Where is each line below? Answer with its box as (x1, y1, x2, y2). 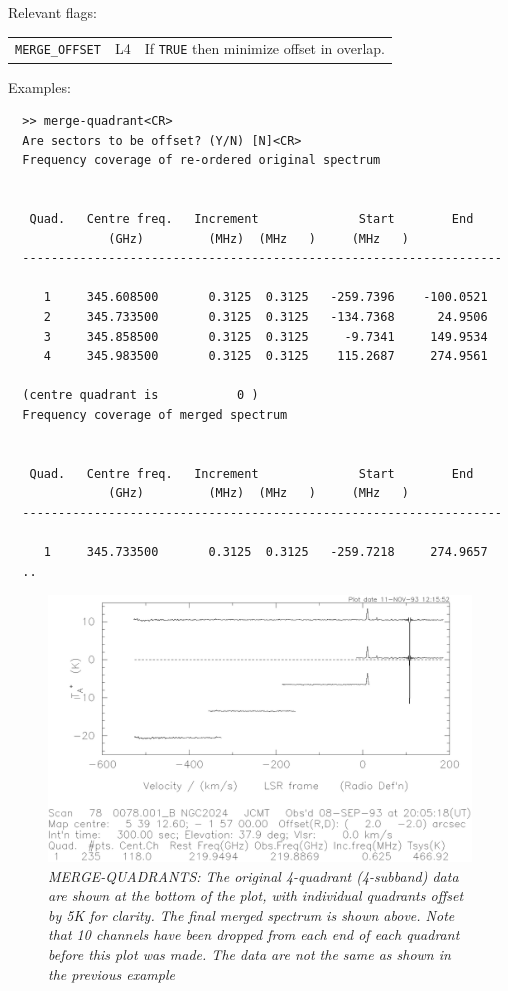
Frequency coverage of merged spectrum (22, 408, 288, 422)
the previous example (48, 963, 175, 984)
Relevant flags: (8, 2, 97, 22)
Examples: (8, 76, 71, 97)
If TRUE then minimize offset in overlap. (144, 38, 385, 59)
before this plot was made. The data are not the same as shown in (48, 943, 451, 964)
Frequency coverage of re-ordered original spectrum (22, 153, 381, 168)
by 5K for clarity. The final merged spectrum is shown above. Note (48, 904, 455, 925)
